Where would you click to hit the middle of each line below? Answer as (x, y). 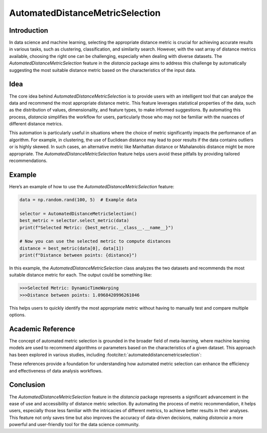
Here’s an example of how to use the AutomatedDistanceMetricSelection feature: (92, 186)
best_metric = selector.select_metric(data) (74, 221)
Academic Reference (42, 329)
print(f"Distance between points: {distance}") (78, 255)
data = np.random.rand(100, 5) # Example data (78, 200)
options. (18, 315)
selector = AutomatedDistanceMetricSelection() (78, 214)
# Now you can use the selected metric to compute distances (95, 241)
